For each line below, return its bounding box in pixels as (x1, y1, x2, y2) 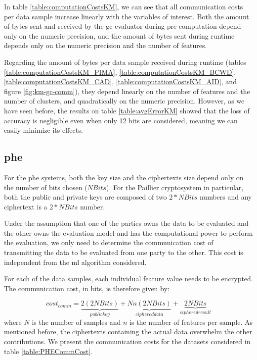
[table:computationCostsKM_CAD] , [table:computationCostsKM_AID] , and (4, 76, 237, 87)
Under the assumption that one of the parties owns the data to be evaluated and (4, 218, 249, 228)
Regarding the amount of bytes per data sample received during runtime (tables (4, 56, 246, 67)
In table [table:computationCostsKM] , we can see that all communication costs (4, 1, 243, 11)
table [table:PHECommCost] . (4, 346, 92, 356)
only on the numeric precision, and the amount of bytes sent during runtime (4, 30, 235, 41)
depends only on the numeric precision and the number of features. (4, 40, 207, 51)
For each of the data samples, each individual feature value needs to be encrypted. (4, 273, 253, 284)
